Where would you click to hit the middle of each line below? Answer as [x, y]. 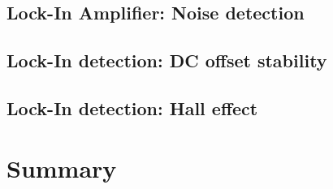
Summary [62, 168]
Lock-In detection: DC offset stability [167, 60]
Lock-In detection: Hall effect [132, 107]
